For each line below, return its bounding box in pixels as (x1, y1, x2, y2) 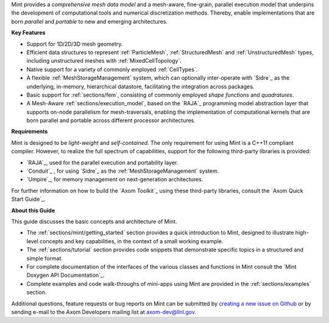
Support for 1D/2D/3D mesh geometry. (26, 40, 123, 47)
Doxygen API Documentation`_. (26, 271, 105, 279)
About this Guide (11, 207, 55, 214)
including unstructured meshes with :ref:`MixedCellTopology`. (26, 57, 182, 64)
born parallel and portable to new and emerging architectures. (11, 18, 168, 25)
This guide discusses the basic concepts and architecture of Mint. (11, 218, 177, 225)
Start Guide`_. (11, 195, 46, 203)
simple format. (26, 254, 63, 262)
